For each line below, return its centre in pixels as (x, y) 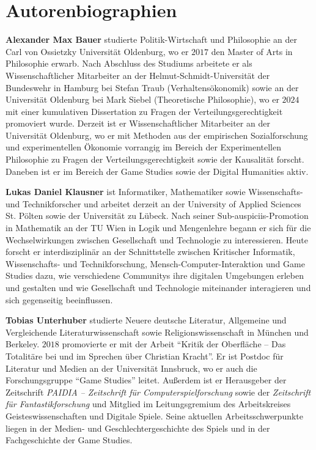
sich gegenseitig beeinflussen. (59, 299)
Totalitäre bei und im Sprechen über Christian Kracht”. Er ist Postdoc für (145, 356)
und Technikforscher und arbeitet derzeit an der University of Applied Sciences (153, 203)
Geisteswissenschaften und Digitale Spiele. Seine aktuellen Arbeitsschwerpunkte (155, 415)
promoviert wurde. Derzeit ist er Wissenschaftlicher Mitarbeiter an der (138, 123)
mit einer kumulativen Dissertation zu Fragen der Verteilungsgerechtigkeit (144, 111)
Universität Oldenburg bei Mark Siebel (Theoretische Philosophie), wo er (142, 99)
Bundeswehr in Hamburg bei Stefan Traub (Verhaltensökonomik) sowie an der (152, 87)
